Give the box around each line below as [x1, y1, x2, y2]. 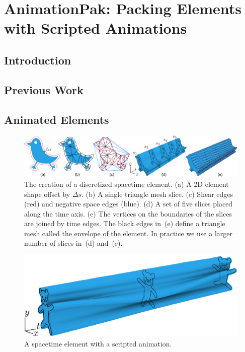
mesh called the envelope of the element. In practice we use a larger [24, 228, 232, 238]
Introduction [4, 52, 71, 67]
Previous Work [4, 82, 84, 97]
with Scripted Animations [4, 18, 187, 38]
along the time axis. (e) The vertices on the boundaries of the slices [24, 208, 232, 219]
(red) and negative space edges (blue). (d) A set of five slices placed [24, 198, 233, 209]
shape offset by [24, 188, 70, 199]
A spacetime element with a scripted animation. [24, 338, 172, 348]
